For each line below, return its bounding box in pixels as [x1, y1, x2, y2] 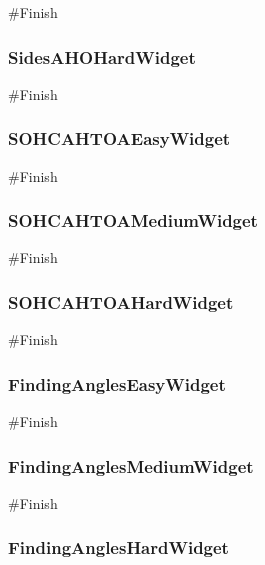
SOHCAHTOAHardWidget [8, 289, 234, 314]
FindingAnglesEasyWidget [8, 371, 226, 396]
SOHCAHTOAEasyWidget [8, 126, 231, 151]
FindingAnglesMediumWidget [8, 453, 254, 478]
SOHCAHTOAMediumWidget [8, 208, 258, 233]
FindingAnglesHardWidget [8, 535, 229, 560]
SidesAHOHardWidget [8, 44, 196, 69]
